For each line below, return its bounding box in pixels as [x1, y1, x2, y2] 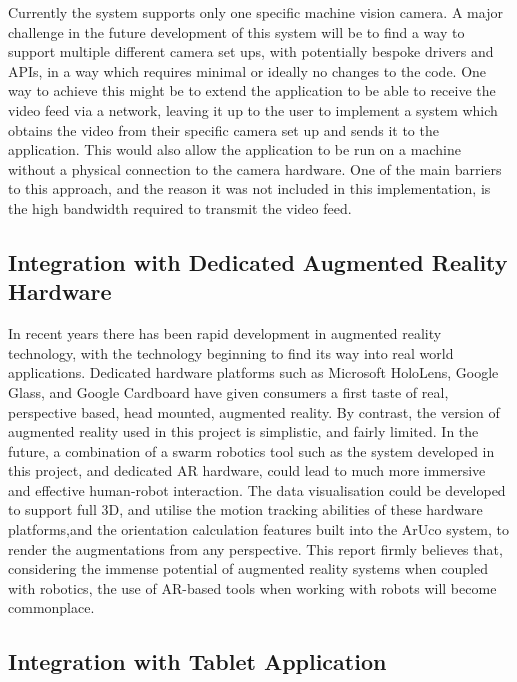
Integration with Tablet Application [8, 646, 387, 677]
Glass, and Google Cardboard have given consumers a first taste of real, [8, 381, 449, 402]
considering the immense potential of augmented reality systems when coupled [8, 558, 488, 579]
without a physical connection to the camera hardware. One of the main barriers [8, 158, 502, 179]
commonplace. [8, 597, 95, 618]
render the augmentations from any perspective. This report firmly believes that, [8, 538, 503, 559]
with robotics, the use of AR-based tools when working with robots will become [8, 577, 497, 598]
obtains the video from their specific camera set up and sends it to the [8, 119, 439, 140]
